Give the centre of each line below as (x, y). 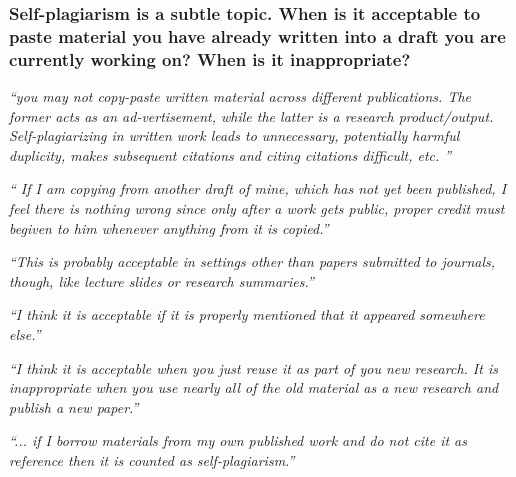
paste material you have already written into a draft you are (257, 35)
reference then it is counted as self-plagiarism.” (152, 459)
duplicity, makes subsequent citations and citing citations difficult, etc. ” (230, 154)
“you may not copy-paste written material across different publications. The (240, 96)
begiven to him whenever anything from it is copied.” (169, 227)
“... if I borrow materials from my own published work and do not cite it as (238, 440)
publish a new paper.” (74, 406)
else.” (25, 334)
